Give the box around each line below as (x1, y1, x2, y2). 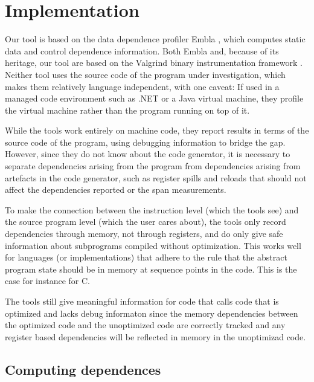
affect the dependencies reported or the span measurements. (5, 183, 226, 196)
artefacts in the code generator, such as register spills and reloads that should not (5, 171, 307, 184)
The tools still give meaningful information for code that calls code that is (5, 295, 279, 307)
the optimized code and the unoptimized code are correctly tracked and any (5, 319, 286, 331)
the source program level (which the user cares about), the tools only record (5, 215, 286, 228)
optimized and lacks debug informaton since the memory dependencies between (5, 306, 298, 319)
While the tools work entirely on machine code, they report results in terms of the (5, 124, 309, 137)
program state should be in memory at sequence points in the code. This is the (5, 262, 297, 275)
